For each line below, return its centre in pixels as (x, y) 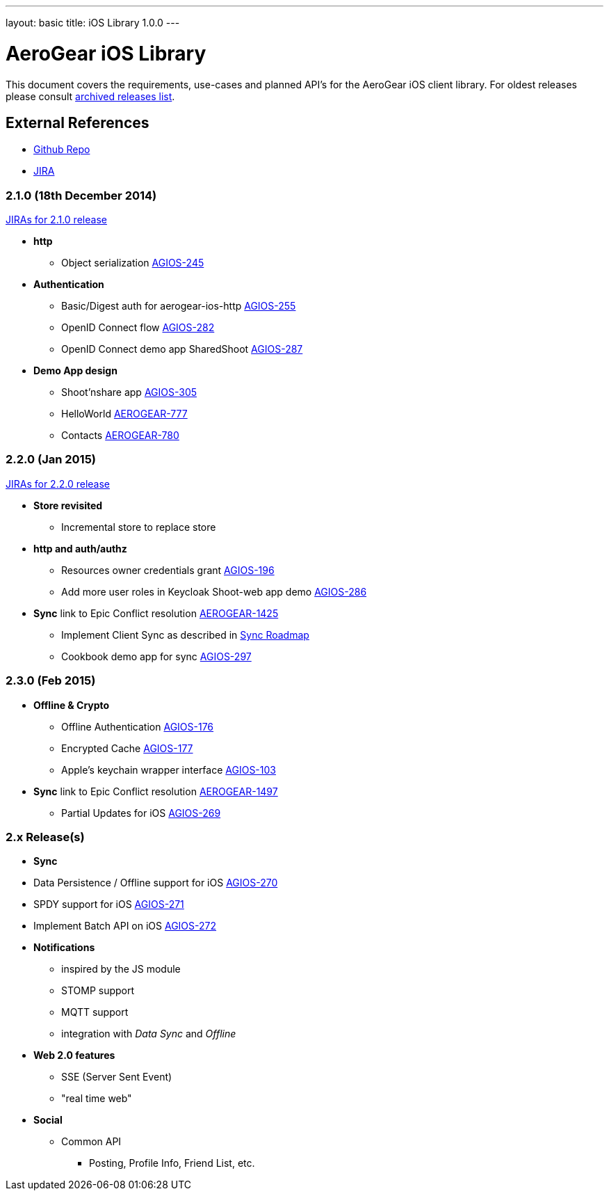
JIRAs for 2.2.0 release (58, 484)
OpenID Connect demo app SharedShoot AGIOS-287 (182, 349)
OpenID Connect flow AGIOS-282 (138, 328)
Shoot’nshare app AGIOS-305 (129, 392)
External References (78, 122)
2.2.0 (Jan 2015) (51, 460)
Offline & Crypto (72, 705)
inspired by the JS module (121, 969)
